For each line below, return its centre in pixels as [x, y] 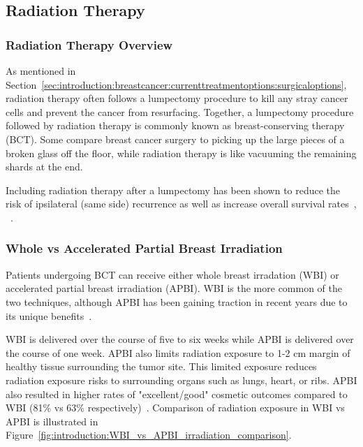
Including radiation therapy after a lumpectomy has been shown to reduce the [173, 190]
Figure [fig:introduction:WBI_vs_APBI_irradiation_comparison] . [149, 435]
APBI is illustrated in [52, 421]
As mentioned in [41, 71]
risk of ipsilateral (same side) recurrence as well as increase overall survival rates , [181, 204]
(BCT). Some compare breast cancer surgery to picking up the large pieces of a [175, 139]
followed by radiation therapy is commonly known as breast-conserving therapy [175, 125]
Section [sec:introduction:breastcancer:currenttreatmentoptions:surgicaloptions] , [176, 84]
